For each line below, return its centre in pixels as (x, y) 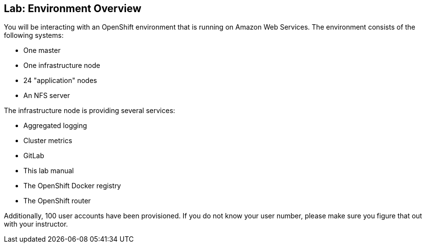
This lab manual (49, 171)
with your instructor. (36, 224)
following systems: (34, 35)
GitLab (34, 156)
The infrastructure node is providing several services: (90, 111)
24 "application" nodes (60, 81)
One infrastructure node (62, 66)
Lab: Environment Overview (73, 8)
